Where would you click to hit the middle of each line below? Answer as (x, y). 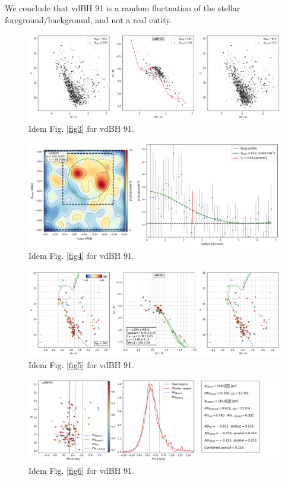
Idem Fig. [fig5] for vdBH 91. (81, 364)
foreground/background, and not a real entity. (88, 19)
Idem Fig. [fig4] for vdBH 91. (81, 256)
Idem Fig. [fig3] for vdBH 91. (81, 128)
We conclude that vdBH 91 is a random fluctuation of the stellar (123, 8)
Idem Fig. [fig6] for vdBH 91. (81, 471)
